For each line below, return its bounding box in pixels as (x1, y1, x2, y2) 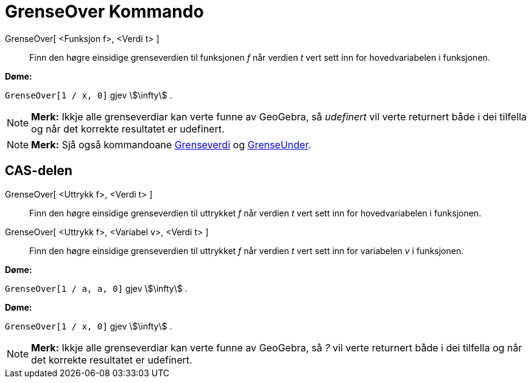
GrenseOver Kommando (5, 1, 204, 22)
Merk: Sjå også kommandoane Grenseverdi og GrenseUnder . (31, 138, 311, 151)
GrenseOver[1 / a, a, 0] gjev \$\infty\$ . (5, 283, 188, 294)
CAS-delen (5, 163, 72, 179)
